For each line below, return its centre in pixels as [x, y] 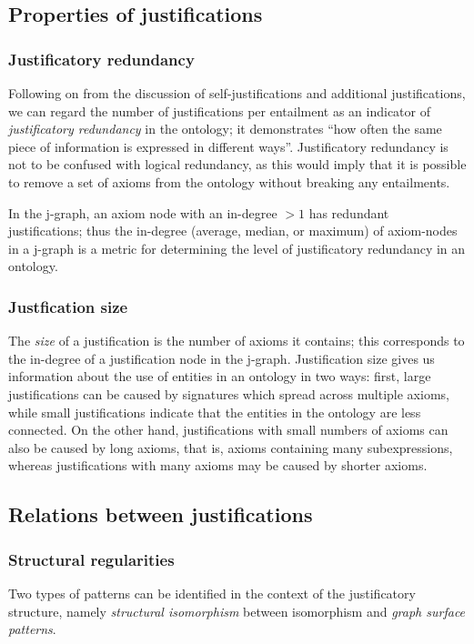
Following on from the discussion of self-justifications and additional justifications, [237, 93]
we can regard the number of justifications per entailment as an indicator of [219, 111]
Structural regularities [91, 559]
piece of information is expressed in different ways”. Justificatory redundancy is [228, 146]
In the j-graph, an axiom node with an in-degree [143, 212]
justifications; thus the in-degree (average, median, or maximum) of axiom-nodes [233, 231]
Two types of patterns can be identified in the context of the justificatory [212, 593]
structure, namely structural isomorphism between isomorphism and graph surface [237, 611]
